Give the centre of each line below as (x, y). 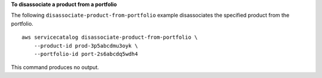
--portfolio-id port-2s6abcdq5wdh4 (86, 54)
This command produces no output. (55, 67)
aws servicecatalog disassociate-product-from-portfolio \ (110, 38)
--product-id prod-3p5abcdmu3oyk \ (86, 46)
